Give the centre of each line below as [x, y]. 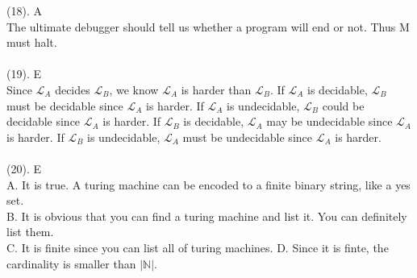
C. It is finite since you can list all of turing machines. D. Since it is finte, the [198, 247]
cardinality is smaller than [71, 263]
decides [73, 89]
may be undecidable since [329, 121]
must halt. [32, 42]
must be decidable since [65, 105]
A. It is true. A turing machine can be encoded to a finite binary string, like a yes [208, 184]
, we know [134, 89]
